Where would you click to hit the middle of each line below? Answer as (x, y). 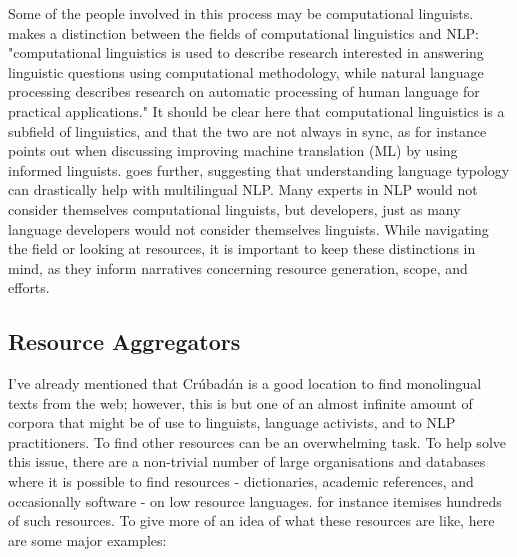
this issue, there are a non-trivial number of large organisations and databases (247, 461)
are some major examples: (87, 539)
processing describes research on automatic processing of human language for (244, 91)
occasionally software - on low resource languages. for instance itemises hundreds (255, 500)
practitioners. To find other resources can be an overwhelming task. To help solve (257, 441)
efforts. (29, 287)
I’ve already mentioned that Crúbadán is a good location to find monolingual (245, 383)
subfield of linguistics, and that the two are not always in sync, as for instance (247, 130)
